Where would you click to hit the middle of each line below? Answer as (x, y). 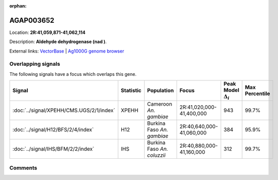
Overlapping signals (35, 64)
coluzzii (157, 155)
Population (161, 91)
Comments (23, 168)
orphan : (18, 6)
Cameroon (160, 104)
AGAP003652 (32, 20)
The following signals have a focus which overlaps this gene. (73, 74)
